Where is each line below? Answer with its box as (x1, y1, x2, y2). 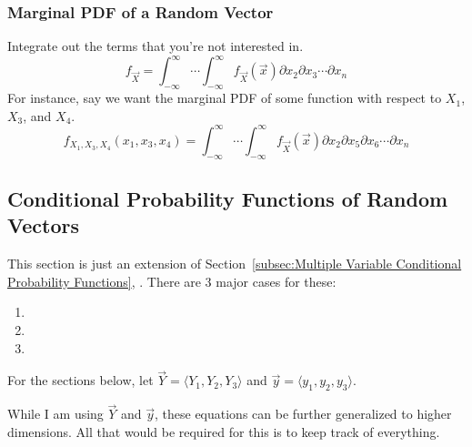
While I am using (7, 404, 104, 423)
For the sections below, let (7, 371, 154, 390)
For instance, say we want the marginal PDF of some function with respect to (7, 88, 442, 107)
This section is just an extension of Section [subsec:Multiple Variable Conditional (7, 254, 462, 273)
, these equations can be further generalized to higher (154, 404, 452, 423)
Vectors (7, 211, 79, 239)
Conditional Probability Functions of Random (7, 184, 448, 212)
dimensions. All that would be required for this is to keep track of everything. (7, 422, 440, 441)
